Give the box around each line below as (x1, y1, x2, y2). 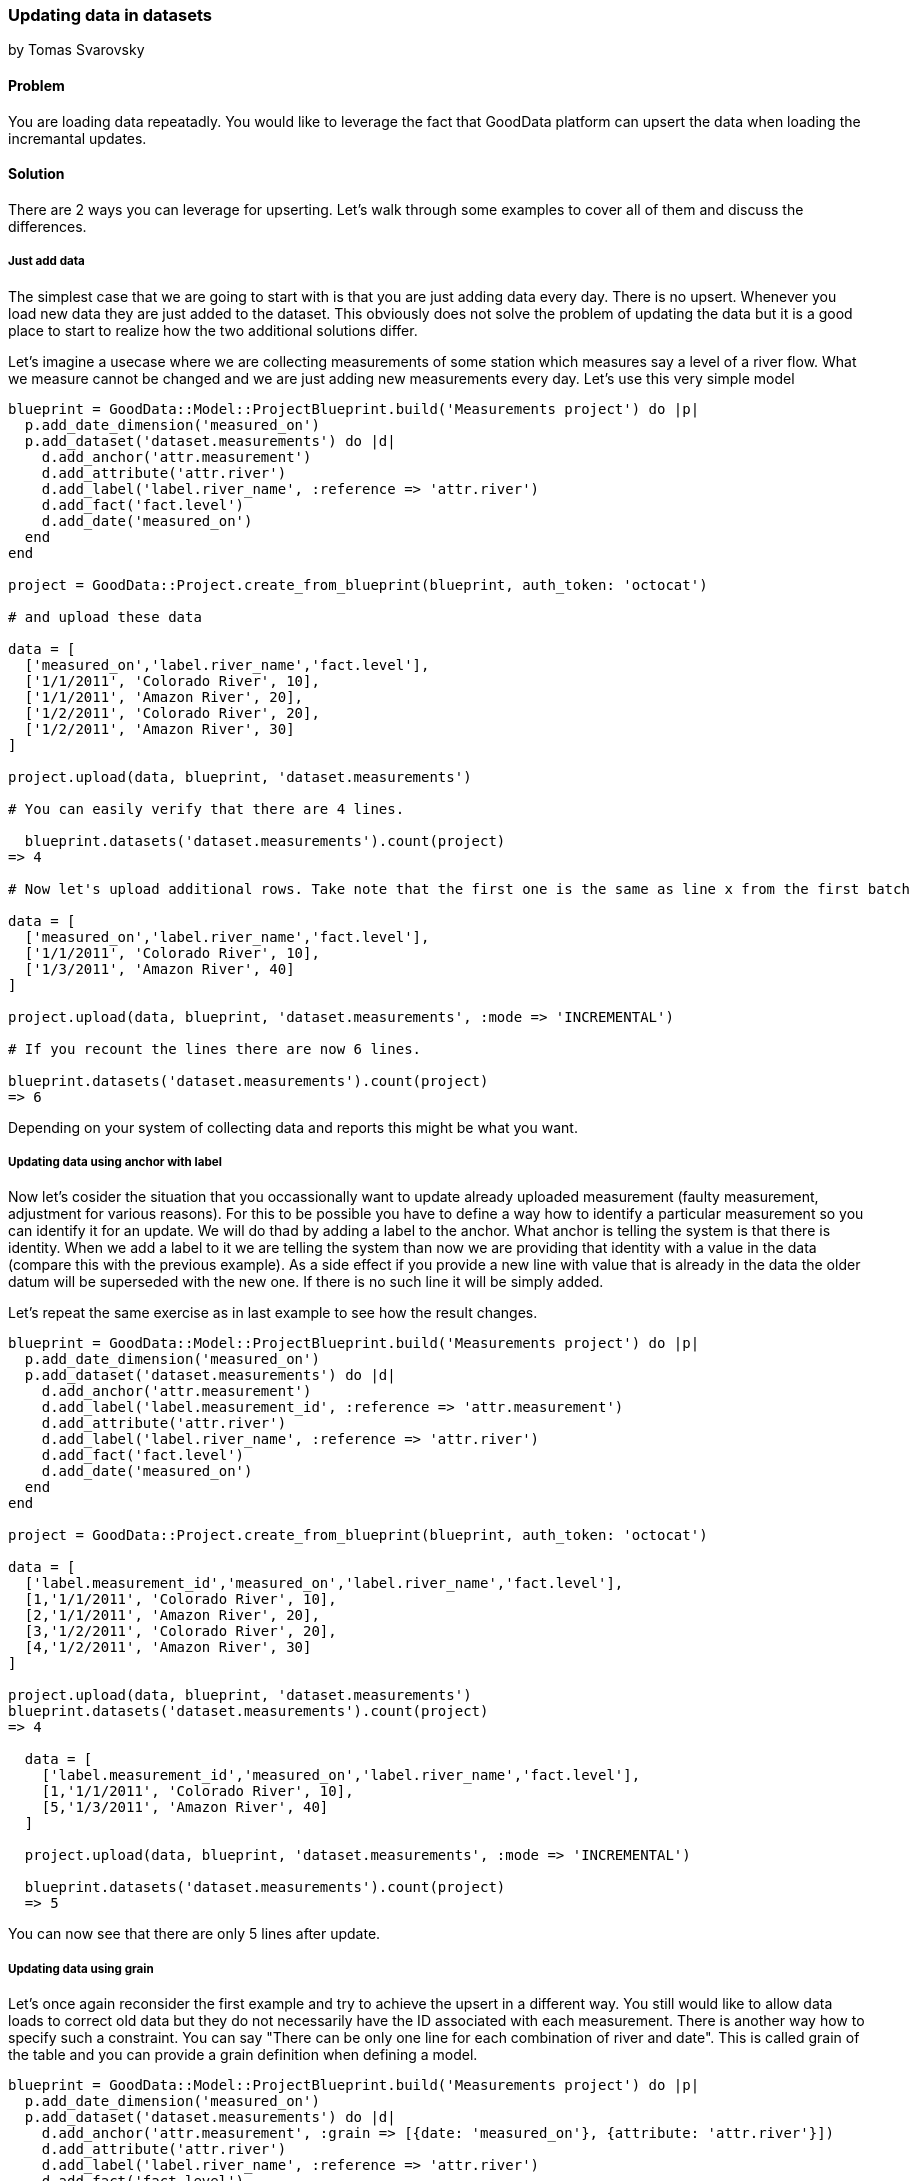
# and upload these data (8, 608, 202, 625)
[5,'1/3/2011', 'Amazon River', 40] (41, 1799, 329, 1816)
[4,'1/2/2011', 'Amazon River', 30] (24, 1639, 312, 1656)
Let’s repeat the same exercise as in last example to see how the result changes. (8, 1304, 538, 1322)
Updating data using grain (8, 1961, 154, 1976)
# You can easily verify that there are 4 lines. (8, 800, 405, 817)
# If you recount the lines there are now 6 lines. (8, 1040, 422, 1057)
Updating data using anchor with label (8, 1154, 222, 1169)
